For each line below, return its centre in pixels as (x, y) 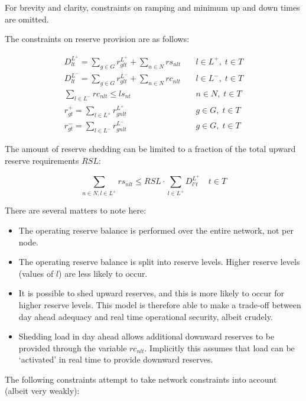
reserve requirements (42, 160)
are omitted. (27, 19)
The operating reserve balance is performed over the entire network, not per (156, 230)
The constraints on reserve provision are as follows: (97, 39)
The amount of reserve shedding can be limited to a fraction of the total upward (150, 149)
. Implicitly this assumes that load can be (219, 347)
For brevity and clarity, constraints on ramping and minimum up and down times (152, 7)
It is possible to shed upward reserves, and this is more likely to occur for (151, 293)
